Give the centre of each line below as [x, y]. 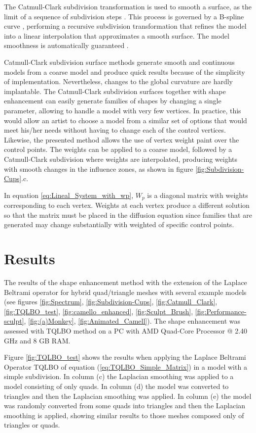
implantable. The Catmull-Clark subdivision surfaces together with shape [115, 91]
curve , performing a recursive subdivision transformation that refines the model [125, 26]
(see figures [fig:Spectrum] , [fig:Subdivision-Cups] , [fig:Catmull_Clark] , [111, 302]
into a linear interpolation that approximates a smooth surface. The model [117, 35]
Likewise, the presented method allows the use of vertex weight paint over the [122, 139]
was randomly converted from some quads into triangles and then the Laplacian [125, 406]
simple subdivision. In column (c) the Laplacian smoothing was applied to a [119, 376]
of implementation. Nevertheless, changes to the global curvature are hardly [118, 81]
